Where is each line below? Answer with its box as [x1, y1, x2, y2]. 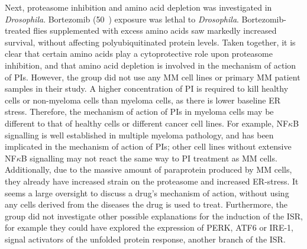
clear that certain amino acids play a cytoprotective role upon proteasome [5, 47, 273, 60]
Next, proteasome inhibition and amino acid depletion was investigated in [5, 1, 272, 13]
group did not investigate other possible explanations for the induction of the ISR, [5, 209, 303, 222]
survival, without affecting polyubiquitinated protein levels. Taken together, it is [5, 35, 296, 48]
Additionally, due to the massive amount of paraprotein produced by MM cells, [5, 163, 292, 176]
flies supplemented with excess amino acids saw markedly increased [33, 24, 277, 37]
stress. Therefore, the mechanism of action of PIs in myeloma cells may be [5, 105, 274, 118]
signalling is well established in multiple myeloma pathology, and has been [5, 128, 274, 141]
